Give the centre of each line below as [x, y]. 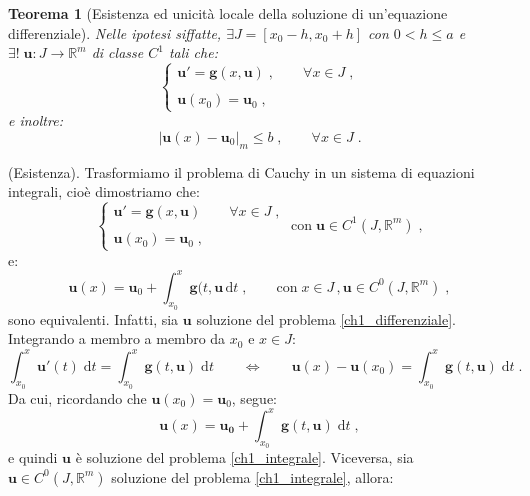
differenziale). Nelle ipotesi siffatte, [115, 32]
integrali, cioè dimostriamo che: [104, 191]
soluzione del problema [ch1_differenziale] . [326, 318]
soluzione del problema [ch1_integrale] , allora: [252, 476]
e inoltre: [35, 120]
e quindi [33, 457]
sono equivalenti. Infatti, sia [93, 318]
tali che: [193, 52]
